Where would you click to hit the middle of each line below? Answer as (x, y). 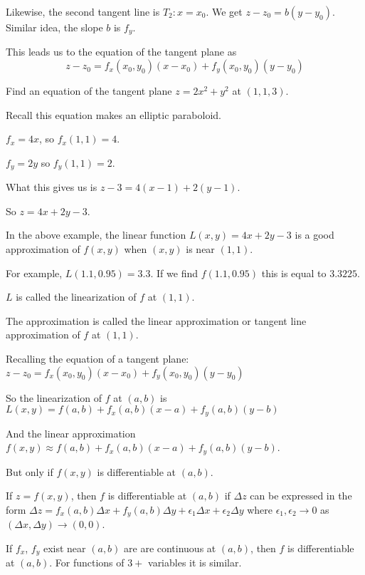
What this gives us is (52, 187)
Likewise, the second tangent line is (83, 11)
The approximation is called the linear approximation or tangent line (156, 320)
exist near (64, 548)
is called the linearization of (76, 297)
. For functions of (87, 563)
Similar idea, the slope (54, 27)
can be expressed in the (301, 496)
